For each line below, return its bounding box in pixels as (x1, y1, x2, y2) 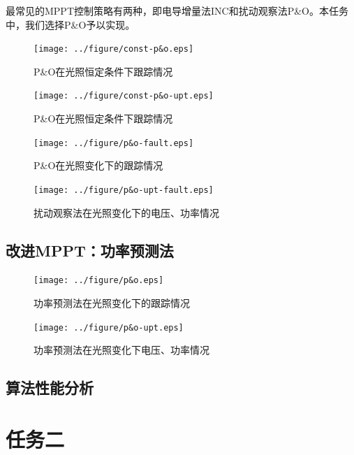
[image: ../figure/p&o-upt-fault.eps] (34, 185, 214, 195)
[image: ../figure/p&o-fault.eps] (34, 138, 194, 148)
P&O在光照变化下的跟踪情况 (34, 158, 163, 173)
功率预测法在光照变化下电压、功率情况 (34, 342, 209, 357)
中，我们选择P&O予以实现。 (6, 17, 135, 31)
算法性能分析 (6, 377, 94, 398)
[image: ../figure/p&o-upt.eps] (34, 322, 184, 333)
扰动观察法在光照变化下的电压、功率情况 (34, 205, 219, 219)
